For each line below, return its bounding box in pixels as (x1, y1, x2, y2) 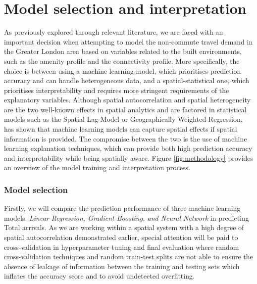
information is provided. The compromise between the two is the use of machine (4, 133, 247, 143)
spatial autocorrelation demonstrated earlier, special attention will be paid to (4, 232, 238, 242)
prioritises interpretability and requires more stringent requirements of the (4, 85, 229, 95)
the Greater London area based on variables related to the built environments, (4, 46, 242, 56)
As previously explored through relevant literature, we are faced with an (4, 27, 223, 37)
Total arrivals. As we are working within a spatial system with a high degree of (4, 222, 244, 233)
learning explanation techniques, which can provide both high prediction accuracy (4, 143, 253, 153)
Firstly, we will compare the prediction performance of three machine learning (4, 203, 241, 213)
